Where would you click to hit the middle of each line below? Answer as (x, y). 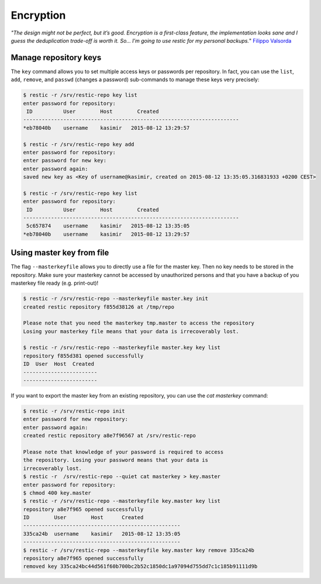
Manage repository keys (56, 58)
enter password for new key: (65, 160)
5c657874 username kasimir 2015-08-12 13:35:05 (108, 226)
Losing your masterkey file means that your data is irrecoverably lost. (131, 331)
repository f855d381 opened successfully (83, 356)
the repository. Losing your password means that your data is (116, 460)
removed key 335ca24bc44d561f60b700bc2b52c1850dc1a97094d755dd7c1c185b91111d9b (140, 566)
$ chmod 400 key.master (57, 493)
